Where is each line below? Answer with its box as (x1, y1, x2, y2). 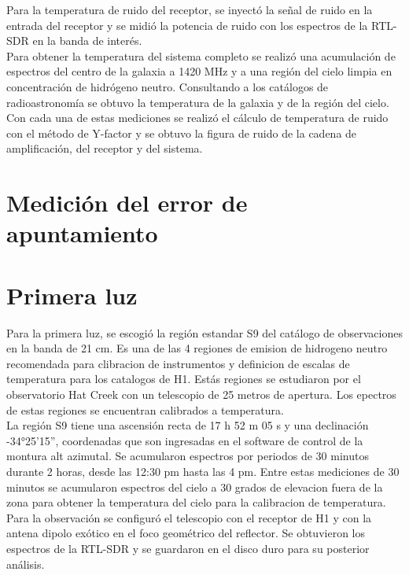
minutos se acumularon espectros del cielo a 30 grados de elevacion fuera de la (6, 478, 383, 495)
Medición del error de (6, 186, 248, 219)
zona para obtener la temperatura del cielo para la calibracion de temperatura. (6, 494, 386, 510)
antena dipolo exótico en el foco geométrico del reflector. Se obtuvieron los (6, 525, 365, 541)
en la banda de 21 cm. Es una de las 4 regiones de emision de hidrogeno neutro (6, 340, 388, 356)
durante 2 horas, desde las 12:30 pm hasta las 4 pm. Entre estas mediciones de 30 (6, 463, 400, 479)
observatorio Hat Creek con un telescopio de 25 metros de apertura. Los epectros (6, 386, 396, 402)
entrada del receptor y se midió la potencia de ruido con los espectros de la (6, 17, 368, 33)
